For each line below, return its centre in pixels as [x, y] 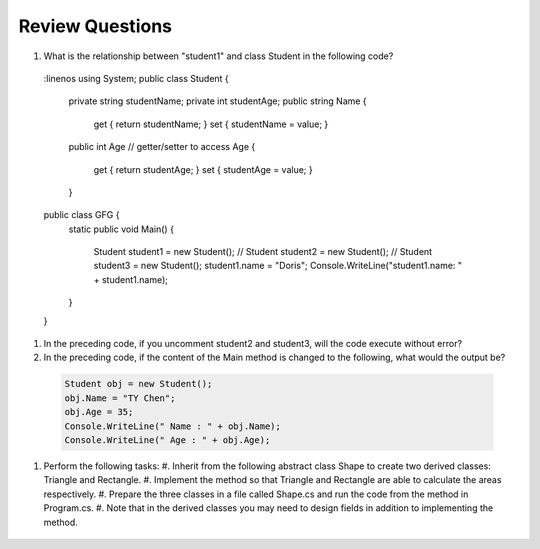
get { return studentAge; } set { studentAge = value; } [203, 169]
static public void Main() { [121, 229]
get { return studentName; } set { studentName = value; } [211, 124]
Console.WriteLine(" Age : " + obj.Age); [167, 439]
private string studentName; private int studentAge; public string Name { [217, 101]
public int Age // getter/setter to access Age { [162, 147]
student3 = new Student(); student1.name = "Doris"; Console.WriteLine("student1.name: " [278, 266]
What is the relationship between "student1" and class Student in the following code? [218, 56]
